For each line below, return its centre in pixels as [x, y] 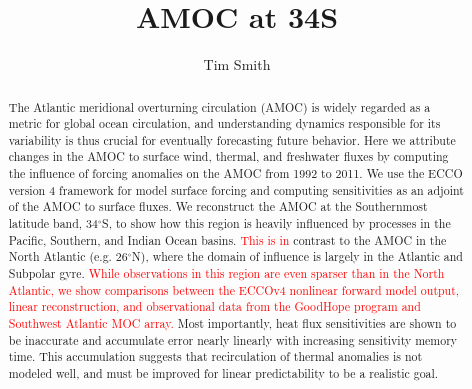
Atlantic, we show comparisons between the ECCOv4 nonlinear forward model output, [234, 289]
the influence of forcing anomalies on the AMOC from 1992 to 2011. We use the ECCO [235, 173]
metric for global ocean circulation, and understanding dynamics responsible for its [224, 123]
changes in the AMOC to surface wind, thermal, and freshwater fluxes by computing [228, 156]
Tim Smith [237, 64]
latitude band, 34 [53, 223]
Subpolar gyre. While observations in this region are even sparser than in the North [226, 273]
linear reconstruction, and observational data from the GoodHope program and [214, 306]
